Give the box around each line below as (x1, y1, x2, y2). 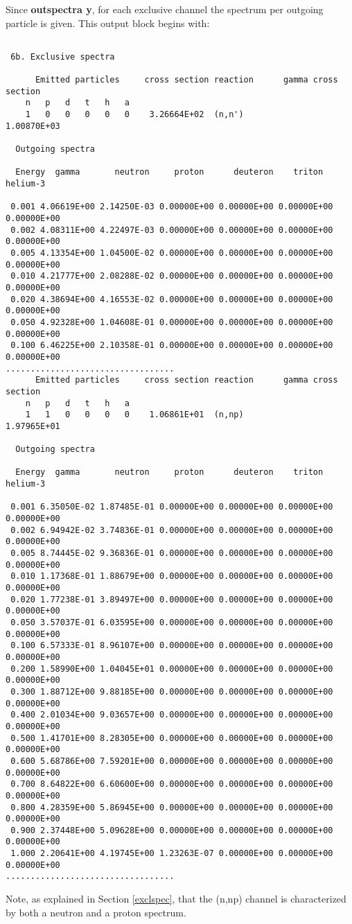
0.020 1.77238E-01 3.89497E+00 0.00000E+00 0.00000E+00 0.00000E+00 (10, 594, 333, 604)
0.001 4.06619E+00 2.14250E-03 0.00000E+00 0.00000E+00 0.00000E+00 (10, 202, 333, 212)
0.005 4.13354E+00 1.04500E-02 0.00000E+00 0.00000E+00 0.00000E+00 (10, 248, 333, 258)
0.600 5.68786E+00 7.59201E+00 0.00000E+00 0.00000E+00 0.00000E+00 (10, 756, 333, 766)
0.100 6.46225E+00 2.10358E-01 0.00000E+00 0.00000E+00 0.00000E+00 (10, 340, 333, 351)
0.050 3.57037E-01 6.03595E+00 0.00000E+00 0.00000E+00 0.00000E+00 (10, 618, 333, 627)
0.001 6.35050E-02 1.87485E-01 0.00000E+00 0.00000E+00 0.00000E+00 (10, 502, 333, 512)
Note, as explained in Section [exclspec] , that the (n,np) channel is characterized (6, 891, 346, 906)
